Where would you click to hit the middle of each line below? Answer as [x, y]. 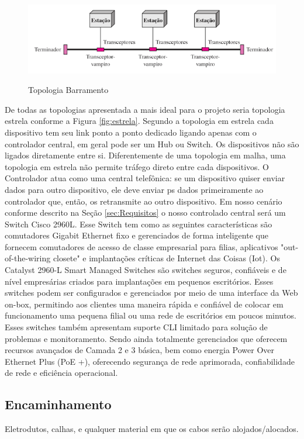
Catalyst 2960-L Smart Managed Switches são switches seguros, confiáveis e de [146, 270]
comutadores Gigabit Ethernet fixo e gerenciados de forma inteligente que [137, 235]
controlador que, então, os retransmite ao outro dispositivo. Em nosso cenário [144, 201]
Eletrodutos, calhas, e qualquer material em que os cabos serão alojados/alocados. [152, 429]
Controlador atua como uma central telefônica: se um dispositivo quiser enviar [145, 178]
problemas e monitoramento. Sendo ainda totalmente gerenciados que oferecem [146, 338]
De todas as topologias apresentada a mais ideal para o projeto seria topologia [145, 109]
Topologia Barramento [68, 90]
